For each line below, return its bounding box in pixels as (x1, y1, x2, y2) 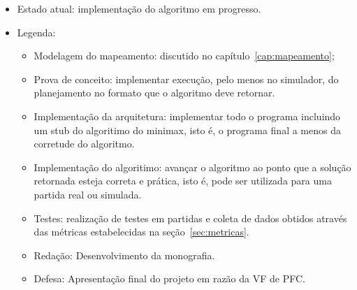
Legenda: (17, 24, 56, 39)
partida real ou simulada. (34, 187, 142, 201)
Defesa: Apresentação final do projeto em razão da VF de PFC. (34, 271, 305, 286)
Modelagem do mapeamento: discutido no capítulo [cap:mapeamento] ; (34, 48, 335, 63)
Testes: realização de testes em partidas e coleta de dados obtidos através (34, 210, 347, 225)
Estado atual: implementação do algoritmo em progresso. (17, 1, 261, 15)
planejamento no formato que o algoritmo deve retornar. (34, 85, 275, 100)
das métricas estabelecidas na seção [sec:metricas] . (34, 224, 249, 239)
